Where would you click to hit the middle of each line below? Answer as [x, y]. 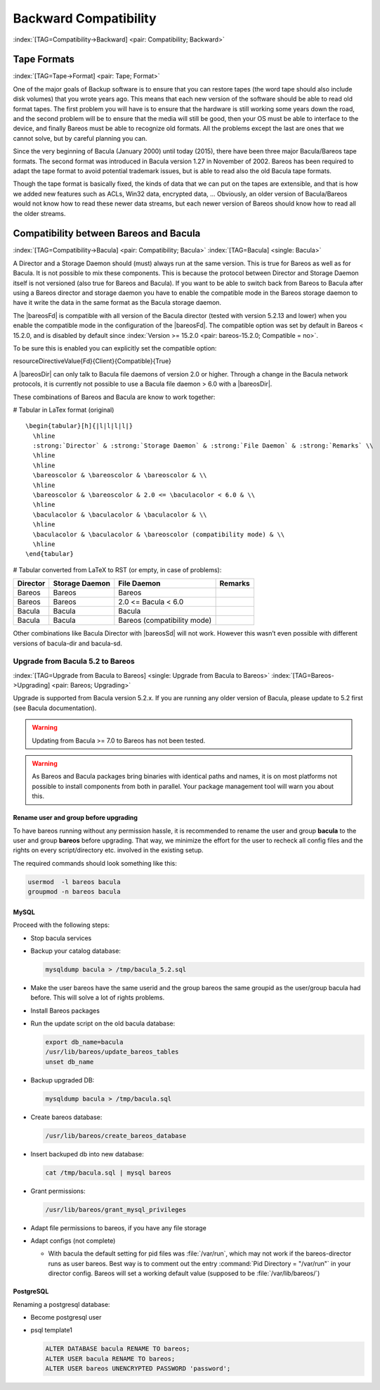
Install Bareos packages [65, 1011]
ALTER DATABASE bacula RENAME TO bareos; [118, 1349]
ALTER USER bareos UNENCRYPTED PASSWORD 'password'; [138, 1369]
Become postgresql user [66, 1318]
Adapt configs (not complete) [73, 1241]
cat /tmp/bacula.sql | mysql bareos [109, 1173]
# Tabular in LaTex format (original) [64, 410]
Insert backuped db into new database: [87, 1154]
